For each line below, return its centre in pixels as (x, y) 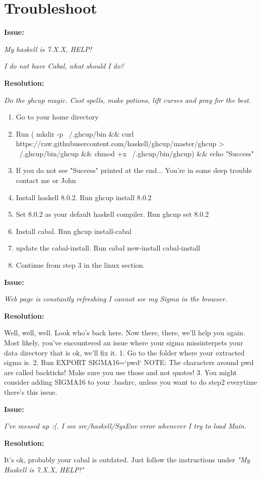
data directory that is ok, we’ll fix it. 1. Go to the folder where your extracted (124, 352)
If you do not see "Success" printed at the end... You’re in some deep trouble (134, 170)
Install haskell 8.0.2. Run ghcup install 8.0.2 (84, 197)
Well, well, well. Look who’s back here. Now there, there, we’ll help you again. (125, 333)
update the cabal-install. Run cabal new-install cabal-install (108, 248)
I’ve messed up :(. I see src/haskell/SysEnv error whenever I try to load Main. (125, 426)
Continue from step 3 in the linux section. (80, 265)
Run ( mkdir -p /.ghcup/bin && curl (75, 133)
